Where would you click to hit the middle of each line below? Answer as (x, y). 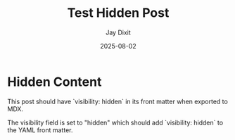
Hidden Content (55, 82)
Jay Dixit (118, 32)
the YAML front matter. (40, 130)
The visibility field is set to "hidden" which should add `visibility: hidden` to (115, 122)
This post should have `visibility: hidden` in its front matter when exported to (118, 101)
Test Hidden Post (118, 13)
